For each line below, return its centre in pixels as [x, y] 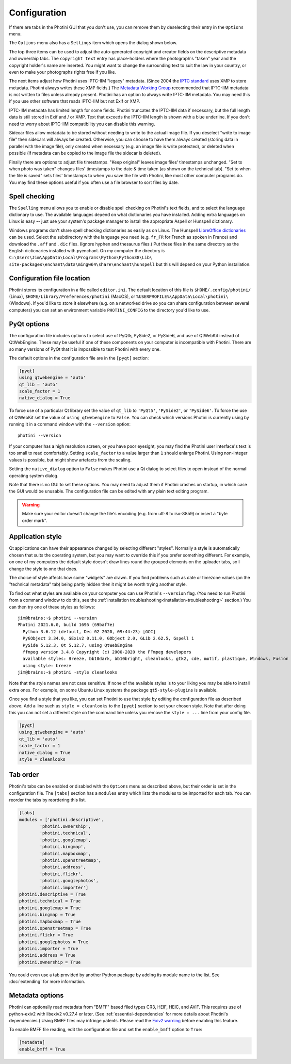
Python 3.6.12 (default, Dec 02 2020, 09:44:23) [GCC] [89, 631]
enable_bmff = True [42, 1049]
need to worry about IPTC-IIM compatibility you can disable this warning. [82, 124]
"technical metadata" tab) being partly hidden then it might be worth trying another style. [98, 584]
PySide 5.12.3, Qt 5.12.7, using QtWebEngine [78, 645]
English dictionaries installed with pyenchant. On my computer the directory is [87, 251]
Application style [35, 537]
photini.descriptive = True [52, 894]
